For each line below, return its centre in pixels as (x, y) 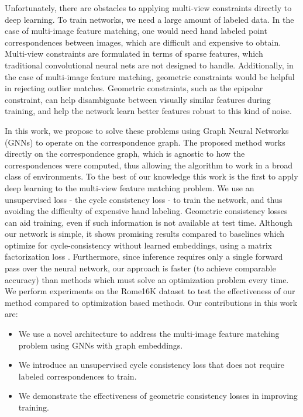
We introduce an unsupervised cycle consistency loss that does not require (151, 365)
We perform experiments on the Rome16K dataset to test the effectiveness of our (150, 291)
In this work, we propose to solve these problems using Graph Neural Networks (147, 130)
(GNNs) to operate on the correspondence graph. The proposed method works (145, 142)
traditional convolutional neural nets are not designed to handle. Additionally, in (149, 65)
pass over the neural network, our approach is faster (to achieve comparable (140, 268)
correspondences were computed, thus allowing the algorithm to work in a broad (149, 165)
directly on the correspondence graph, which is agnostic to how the (125, 154)
